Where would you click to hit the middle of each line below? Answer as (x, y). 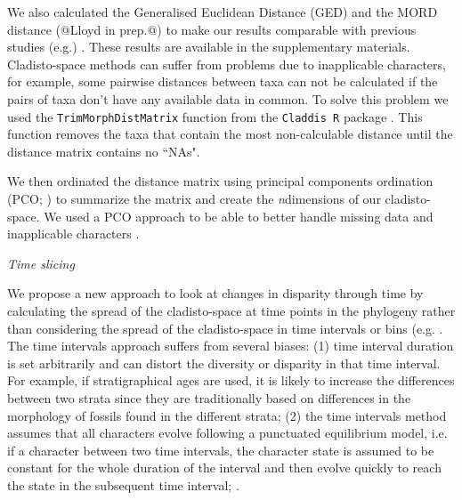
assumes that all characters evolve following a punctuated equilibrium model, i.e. (227, 433)
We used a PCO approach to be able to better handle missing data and (239, 216)
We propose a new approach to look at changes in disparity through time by (215, 293)
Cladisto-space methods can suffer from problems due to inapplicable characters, (227, 64)
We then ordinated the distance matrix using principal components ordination (220, 181)
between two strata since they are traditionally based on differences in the (209, 397)
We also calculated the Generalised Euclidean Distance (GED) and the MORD (223, 12)
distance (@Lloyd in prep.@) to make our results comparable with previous (212, 29)
